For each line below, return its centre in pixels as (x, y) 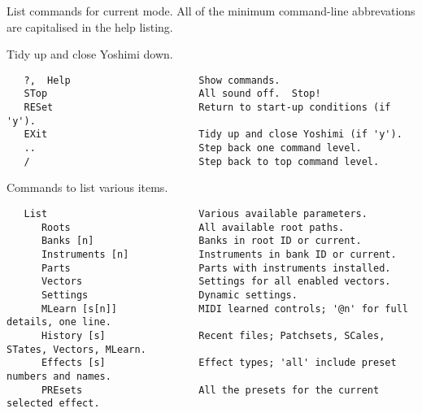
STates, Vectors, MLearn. (76, 349)
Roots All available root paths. (193, 227)
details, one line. (59, 322)
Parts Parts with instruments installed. (216, 268)
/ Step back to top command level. (202, 161)
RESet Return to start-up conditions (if (207, 108)
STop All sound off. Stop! (172, 94)
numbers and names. (59, 376)
